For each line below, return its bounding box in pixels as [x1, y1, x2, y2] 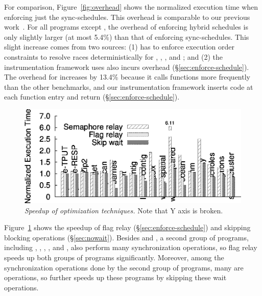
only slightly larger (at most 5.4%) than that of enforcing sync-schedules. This [4, 31, 249, 42]
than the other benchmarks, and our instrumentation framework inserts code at [4, 81, 253, 92]
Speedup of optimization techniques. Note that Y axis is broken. [25, 205, 223, 215]
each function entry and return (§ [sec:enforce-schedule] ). [4, 91, 180, 102]
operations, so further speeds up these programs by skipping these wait [4, 272, 227, 283]
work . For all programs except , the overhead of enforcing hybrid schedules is [4, 21, 248, 32]
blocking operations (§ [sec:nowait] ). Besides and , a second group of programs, [4, 232, 249, 242]
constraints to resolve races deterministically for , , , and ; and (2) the [4, 51, 223, 62]
